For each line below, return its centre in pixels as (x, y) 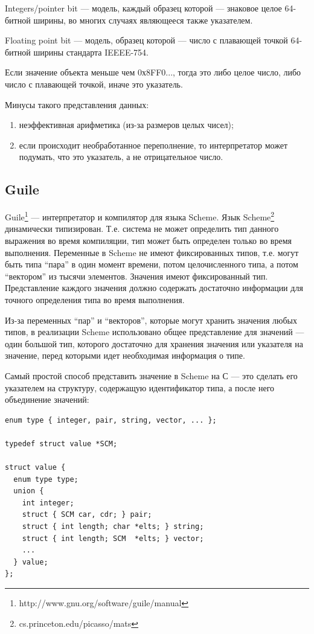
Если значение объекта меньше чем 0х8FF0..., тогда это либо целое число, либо (153, 72)
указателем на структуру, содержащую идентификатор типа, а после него (140, 387)
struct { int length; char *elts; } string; (113, 527)
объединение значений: (47, 399)
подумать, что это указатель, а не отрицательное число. (121, 157)
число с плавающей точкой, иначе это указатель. (94, 84)
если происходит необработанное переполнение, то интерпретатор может (153, 145)
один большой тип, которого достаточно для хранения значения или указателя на (154, 343)
